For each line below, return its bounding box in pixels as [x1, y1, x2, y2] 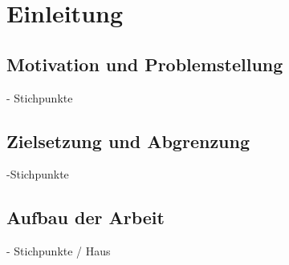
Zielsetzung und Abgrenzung [6, 128, 250, 153]
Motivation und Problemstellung [6, 51, 283, 76]
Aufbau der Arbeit [6, 205, 165, 230]
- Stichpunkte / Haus [6, 243, 111, 259]
